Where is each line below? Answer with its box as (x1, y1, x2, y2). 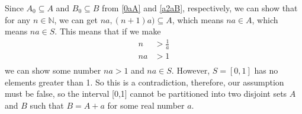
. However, (171, 64, 210, 77)
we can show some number (5, 64, 101, 77)
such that (30, 99, 64, 111)
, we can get (54, 13, 98, 26)
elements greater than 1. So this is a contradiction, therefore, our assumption (5, 75, 284, 88)
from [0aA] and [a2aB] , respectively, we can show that (102, 2, 298, 14)
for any (5, 13, 31, 26)
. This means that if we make (54, 25, 161, 37)
